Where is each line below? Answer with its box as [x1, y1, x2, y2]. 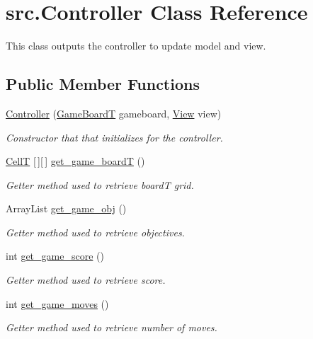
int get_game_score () [6, 248, 104, 263]
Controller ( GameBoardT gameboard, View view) [6, 105, 222, 120]
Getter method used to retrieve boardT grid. [6, 177, 194, 192]
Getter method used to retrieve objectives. [6, 224, 185, 239]
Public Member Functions [6, 73, 200, 95]
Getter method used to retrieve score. [6, 272, 166, 287]
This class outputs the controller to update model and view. [6, 38, 266, 53]
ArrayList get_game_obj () [6, 201, 127, 216]
